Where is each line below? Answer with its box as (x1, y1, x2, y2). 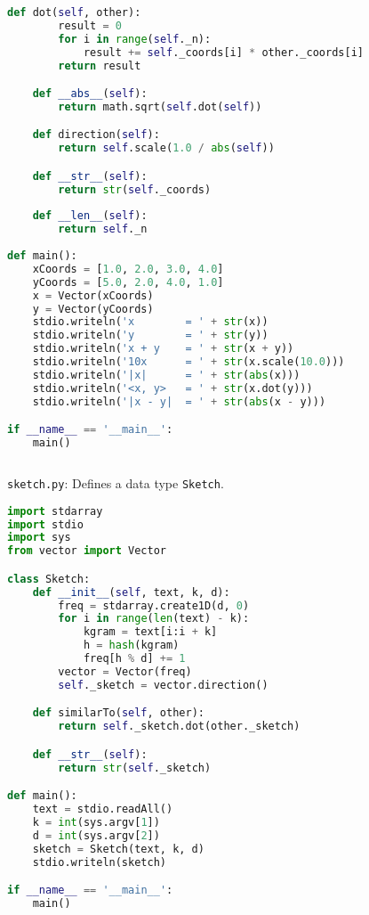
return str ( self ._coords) (58, 183, 212, 196)
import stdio (7, 518, 84, 531)
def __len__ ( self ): (32, 209, 148, 223)
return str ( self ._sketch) (58, 761, 212, 774)
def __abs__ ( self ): (32, 87, 148, 101)
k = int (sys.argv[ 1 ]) (32, 815, 160, 829)
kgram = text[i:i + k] (83, 625, 218, 639)
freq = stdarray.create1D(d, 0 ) (58, 599, 250, 612)
